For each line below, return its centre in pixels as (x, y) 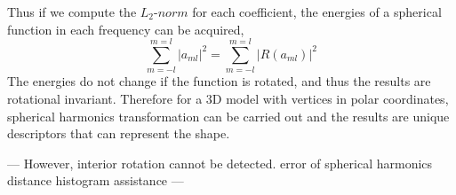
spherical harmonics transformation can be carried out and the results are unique (228, 116)
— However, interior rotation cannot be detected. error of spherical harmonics (220, 163)
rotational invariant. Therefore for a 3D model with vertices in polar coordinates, (228, 98)
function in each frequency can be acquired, (126, 29)
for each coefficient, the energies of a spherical (317, 12)
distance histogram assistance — (96, 180)
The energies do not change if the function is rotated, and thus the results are (219, 81)
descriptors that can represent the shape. (119, 133)
